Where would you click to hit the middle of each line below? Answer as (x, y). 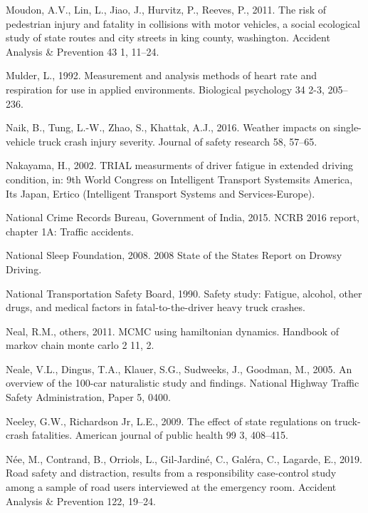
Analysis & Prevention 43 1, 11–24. (83, 51)
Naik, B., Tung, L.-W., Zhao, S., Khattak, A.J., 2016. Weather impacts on (168, 127)
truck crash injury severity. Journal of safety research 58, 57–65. (178, 141)
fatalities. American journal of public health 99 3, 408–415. (160, 435)
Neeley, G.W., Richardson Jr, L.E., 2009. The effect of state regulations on (169, 421)
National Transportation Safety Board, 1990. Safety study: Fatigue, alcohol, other (184, 293)
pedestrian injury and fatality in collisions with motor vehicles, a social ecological (183, 23)
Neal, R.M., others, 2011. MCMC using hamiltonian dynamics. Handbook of (172, 331)
